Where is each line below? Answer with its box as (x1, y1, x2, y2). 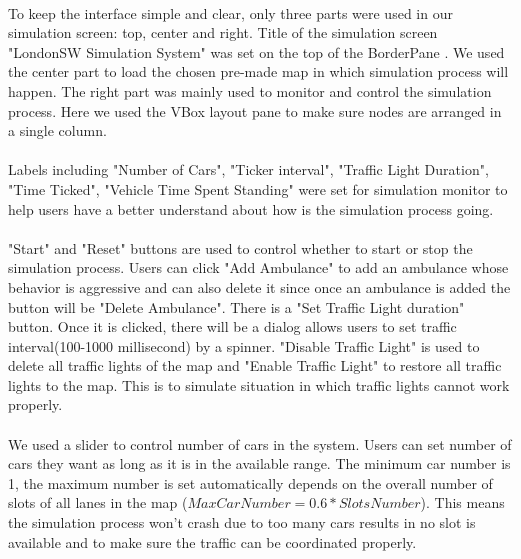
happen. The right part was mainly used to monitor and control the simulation (8, 80, 492, 101)
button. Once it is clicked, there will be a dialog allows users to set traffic (8, 316, 457, 337)
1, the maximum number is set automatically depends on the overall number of (8, 472, 493, 493)
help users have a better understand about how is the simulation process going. (8, 198, 494, 219)
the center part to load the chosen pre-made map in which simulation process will (8, 61, 509, 82)
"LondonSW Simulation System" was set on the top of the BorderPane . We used (8, 41, 505, 62)
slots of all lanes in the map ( (8, 492, 188, 513)
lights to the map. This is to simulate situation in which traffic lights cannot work (8, 374, 510, 395)
